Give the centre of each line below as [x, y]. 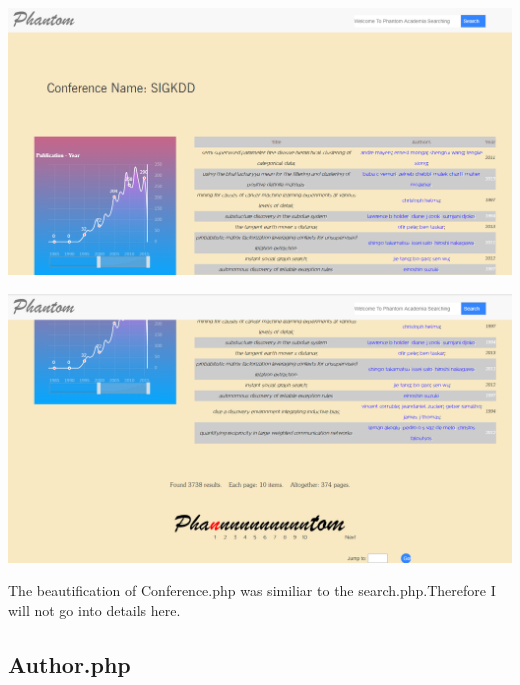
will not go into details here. [94, 609]
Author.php [69, 663]
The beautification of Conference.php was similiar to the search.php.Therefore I [252, 590]
